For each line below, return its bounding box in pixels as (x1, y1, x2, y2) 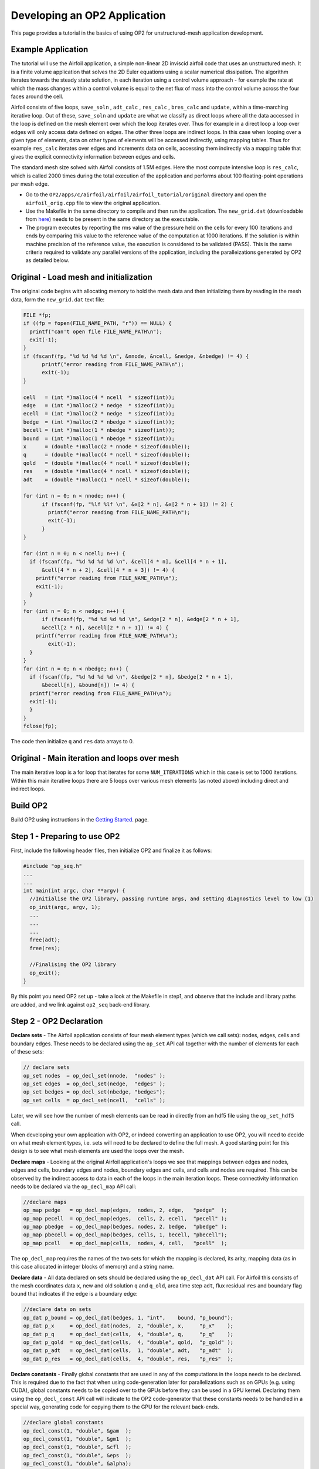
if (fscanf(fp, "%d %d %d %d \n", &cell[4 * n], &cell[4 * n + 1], (29, 558, 228, 565)
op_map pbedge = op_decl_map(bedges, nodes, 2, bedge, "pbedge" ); (23, 1223, 228, 1230)
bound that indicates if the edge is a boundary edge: (11, 1290, 138, 1297)
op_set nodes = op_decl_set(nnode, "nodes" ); (23, 1072, 166, 1079)
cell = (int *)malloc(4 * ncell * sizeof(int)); (23, 394, 175, 401)
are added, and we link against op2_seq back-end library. (11, 1001, 151, 1008)
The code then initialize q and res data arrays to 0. (11, 738, 134, 745)
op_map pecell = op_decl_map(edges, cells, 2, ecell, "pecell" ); (23, 1215, 228, 1222)
